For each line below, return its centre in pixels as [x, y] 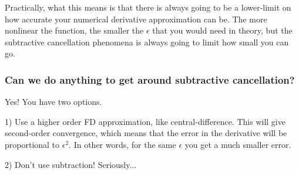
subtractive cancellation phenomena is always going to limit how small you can [147, 42]
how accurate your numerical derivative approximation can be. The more [136, 19]
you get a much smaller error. [238, 144]
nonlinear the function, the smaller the [74, 30]
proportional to [32, 144]
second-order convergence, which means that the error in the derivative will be [146, 133]
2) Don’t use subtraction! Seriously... [71, 164]
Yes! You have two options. [53, 102]
